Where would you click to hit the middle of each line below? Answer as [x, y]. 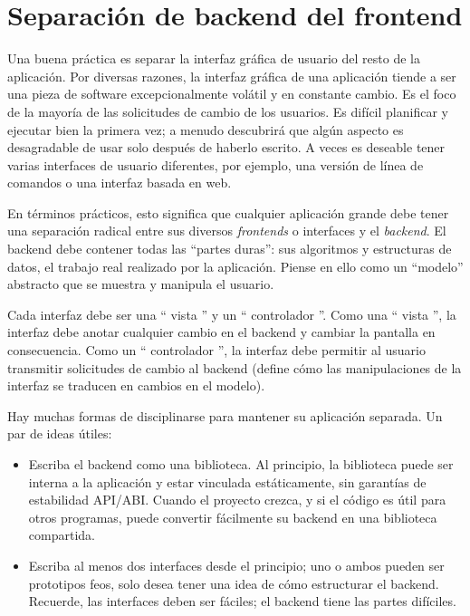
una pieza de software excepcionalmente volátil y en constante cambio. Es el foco [232, 94]
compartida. [62, 535]
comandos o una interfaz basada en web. [120, 183]
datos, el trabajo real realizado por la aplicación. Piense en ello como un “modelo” [235, 266]
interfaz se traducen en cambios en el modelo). [136, 385]
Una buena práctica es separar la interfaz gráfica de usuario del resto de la [214, 58]
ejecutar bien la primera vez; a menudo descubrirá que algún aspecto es [206, 129]
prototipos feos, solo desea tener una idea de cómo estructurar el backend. [234, 583]
